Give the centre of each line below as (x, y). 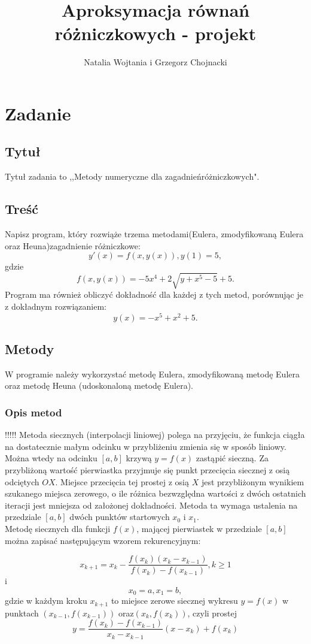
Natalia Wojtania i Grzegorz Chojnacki (155, 62)
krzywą (139, 458)
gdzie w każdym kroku (46, 601)
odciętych (22, 481)
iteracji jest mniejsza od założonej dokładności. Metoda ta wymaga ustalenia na (151, 505)
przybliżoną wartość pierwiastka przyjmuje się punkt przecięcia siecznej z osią (147, 470)
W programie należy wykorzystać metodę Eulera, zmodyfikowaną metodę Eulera (152, 374)
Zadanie (38, 113)
